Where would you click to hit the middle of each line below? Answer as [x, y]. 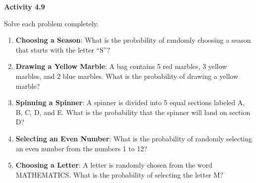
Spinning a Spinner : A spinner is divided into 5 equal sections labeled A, [130, 102]
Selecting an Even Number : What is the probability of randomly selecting [134, 138]
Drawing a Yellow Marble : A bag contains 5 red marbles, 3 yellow [121, 66]
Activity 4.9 [25, 6]
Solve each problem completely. [51, 23]
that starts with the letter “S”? [63, 49]
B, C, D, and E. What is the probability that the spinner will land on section [133, 112]
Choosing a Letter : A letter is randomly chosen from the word [114, 165]
